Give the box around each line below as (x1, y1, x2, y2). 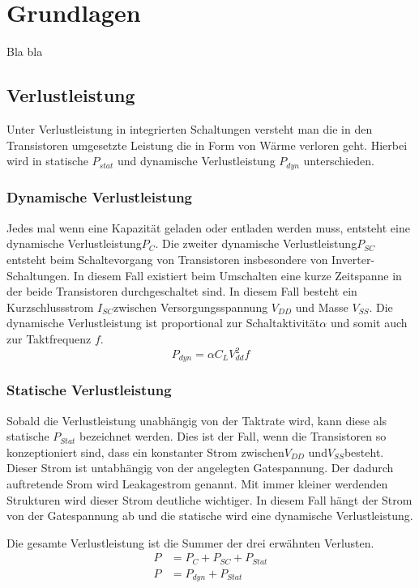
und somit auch (330, 314, 408, 331)
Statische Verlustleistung (6, 380, 172, 400)
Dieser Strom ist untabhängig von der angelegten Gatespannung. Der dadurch (6, 459, 394, 476)
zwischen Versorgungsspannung (113, 298, 268, 315)
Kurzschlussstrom (6, 298, 94, 315)
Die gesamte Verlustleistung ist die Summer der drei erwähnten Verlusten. (6, 534, 374, 551)
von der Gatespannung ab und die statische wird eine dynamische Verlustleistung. (6, 507, 413, 524)
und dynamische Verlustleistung (117, 152, 276, 169)
